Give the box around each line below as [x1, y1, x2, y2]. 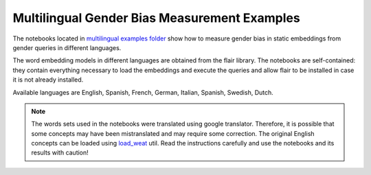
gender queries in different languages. [12, 43, 122, 51]
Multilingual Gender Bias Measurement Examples [12, 10, 300, 25]
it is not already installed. [12, 75, 84, 84]
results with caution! [31, 148, 89, 157]
